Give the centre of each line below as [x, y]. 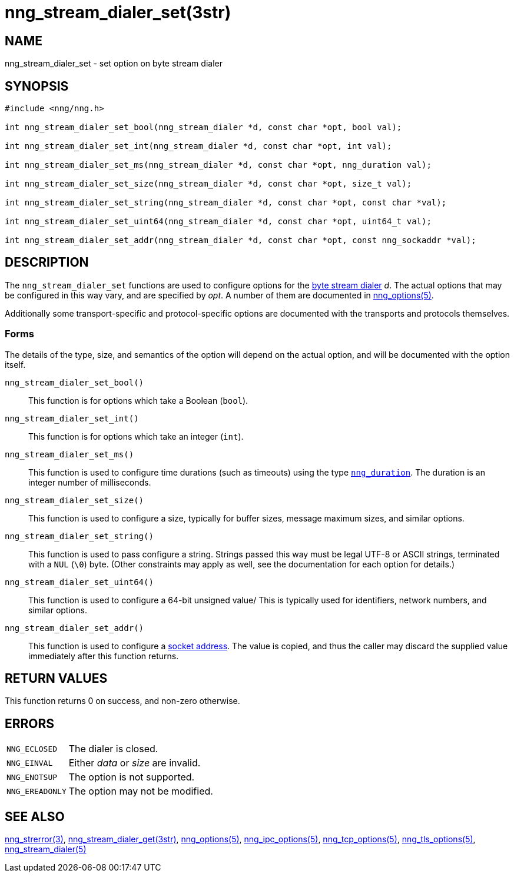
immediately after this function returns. [104, 656]
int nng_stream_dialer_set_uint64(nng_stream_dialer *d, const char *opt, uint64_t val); [218, 222]
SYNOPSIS [37, 86]
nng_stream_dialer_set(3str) [118, 12]
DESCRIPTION [47, 263]
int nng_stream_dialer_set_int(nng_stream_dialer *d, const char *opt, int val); [198, 146]
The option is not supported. [132, 777]
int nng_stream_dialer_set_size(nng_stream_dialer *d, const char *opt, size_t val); [208, 184]
